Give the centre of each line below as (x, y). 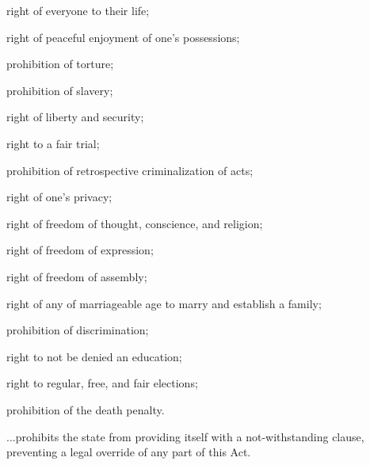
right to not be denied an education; (94, 356)
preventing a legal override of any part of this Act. (129, 452)
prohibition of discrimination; (78, 330)
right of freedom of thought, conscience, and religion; (135, 223)
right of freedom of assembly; (77, 276)
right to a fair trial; (53, 143)
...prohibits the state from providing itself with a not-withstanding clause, (185, 436)
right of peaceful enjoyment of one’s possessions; (123, 37)
